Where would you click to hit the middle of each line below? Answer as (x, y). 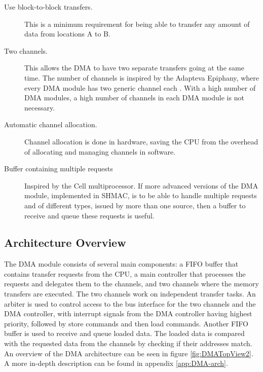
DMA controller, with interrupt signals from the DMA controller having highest (128, 313)
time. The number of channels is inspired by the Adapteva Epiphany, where (142, 77)
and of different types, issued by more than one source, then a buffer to (135, 205)
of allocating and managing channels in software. (100, 151)
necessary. (40, 107)
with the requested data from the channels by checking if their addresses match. (128, 343)
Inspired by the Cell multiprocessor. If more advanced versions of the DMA (141, 185)
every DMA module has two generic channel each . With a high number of (140, 87)
